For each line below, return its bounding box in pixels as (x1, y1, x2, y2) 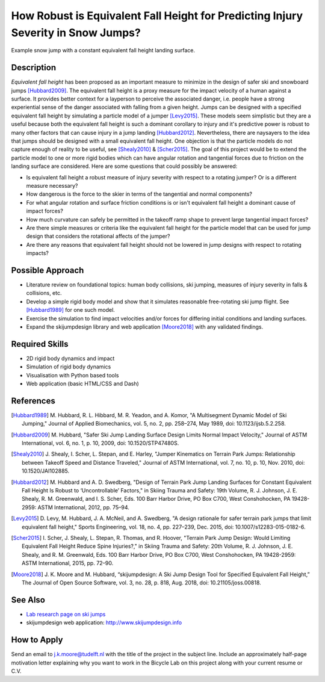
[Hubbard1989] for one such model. (26, 306, 116, 314)
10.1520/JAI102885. (22, 467, 70, 475)
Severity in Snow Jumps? (11, 26, 141, 39)
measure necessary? (26, 182, 78, 189)
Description (11, 63, 57, 73)
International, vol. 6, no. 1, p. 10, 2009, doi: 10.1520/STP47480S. (22, 439, 179, 447)
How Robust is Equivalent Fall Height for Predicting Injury (11, 9, 303, 22)
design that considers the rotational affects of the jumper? (26, 232, 170, 240)
